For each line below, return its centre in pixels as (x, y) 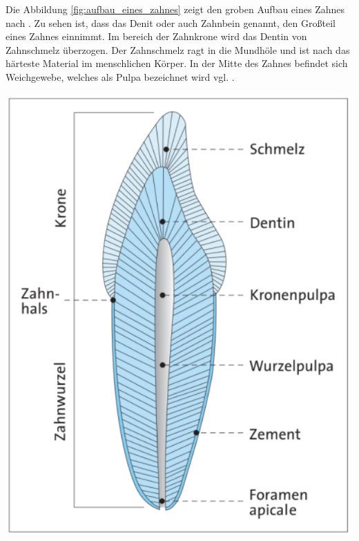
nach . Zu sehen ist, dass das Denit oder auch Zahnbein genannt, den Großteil (171, 22)
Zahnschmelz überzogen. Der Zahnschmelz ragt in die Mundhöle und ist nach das (178, 49)
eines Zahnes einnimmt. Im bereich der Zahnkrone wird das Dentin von (156, 36)
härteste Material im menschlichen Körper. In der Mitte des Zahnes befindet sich (177, 63)
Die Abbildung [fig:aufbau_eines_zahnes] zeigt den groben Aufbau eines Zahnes (175, 9)
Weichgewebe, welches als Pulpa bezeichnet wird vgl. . (120, 76)
